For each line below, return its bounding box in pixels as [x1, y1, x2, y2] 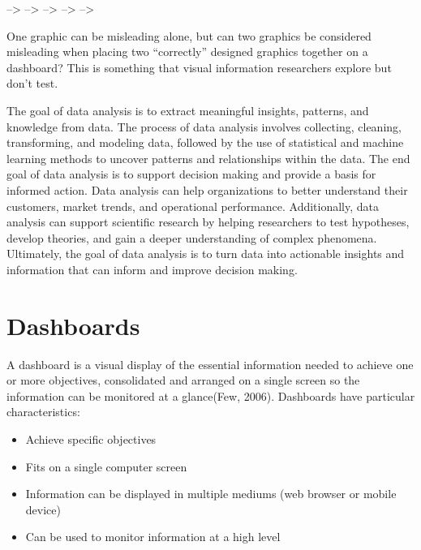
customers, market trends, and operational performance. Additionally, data [6, 197, 380, 214]
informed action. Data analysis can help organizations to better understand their [6, 181, 408, 198]
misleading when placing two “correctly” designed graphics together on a [6, 43, 368, 60]
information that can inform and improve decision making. [6, 260, 298, 277]
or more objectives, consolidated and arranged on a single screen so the [6, 372, 360, 389]
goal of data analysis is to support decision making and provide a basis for [6, 165, 376, 183]
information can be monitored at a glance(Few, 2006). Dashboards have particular [6, 387, 415, 404]
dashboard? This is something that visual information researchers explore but [6, 58, 392, 75]
